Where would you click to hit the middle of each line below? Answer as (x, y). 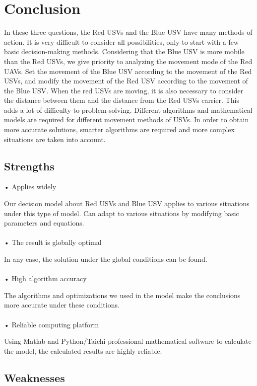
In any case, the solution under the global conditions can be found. (106, 259)
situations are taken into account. (55, 139)
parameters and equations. (44, 223)
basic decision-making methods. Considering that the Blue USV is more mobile (124, 51)
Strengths (29, 166)
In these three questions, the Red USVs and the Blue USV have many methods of (128, 32)
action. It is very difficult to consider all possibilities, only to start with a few (122, 41)
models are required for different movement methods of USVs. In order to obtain (127, 119)
